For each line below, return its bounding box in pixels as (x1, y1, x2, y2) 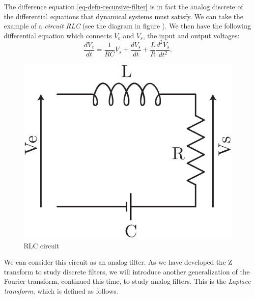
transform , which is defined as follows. (4, 285, 118, 296)
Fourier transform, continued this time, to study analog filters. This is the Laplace (4, 276, 251, 286)
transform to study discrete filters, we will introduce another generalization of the (4, 266, 250, 276)
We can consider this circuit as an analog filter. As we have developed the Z (4, 257, 232, 267)
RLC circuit (24, 240, 59, 250)
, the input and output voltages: (143, 30, 240, 40)
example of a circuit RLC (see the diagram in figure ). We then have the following (4, 21, 251, 31)
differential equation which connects (4, 30, 112, 40)
